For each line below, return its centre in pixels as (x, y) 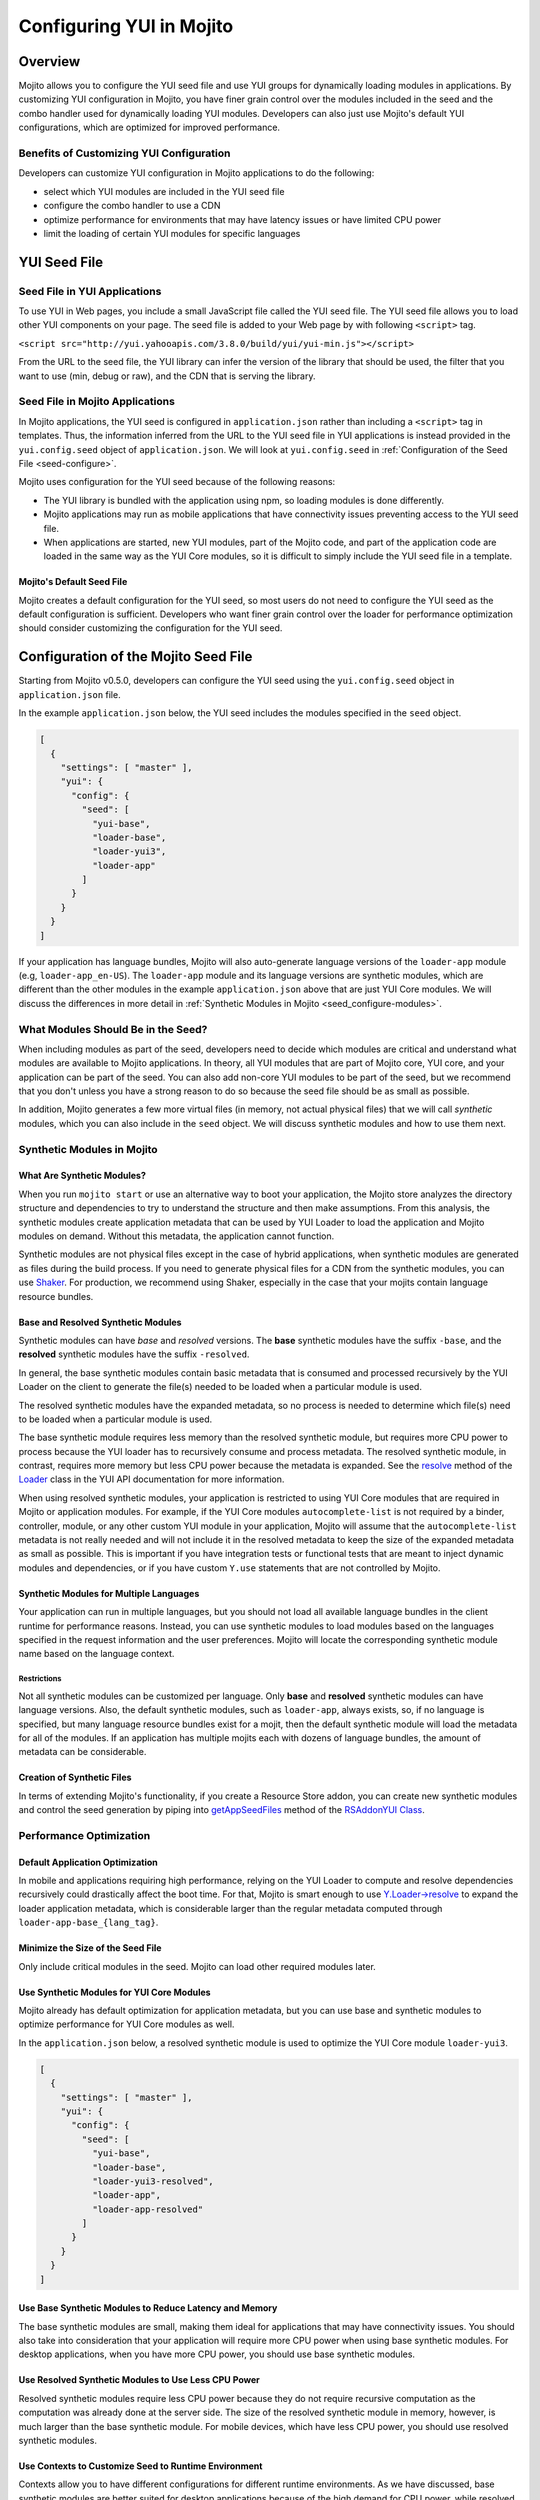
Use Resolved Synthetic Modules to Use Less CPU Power (139, 2380)
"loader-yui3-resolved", (152, 2181)
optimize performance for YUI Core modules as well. (126, 2024)
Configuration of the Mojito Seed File (135, 656)
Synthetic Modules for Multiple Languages (109, 1593)
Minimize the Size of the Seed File (90, 1948)
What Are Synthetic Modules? (82, 1176)
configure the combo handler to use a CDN (132, 206)
